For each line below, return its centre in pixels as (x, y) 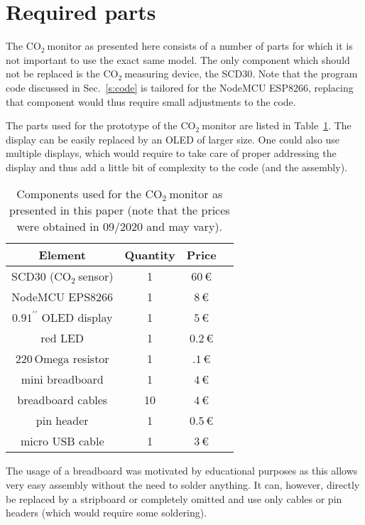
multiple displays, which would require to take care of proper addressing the (171, 153)
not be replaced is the (53, 74)
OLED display (77, 318)
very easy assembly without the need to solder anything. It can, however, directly (183, 485)
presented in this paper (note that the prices (119, 210)
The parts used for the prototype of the (92, 125)
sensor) (96, 276)
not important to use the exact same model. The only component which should (178, 59)
